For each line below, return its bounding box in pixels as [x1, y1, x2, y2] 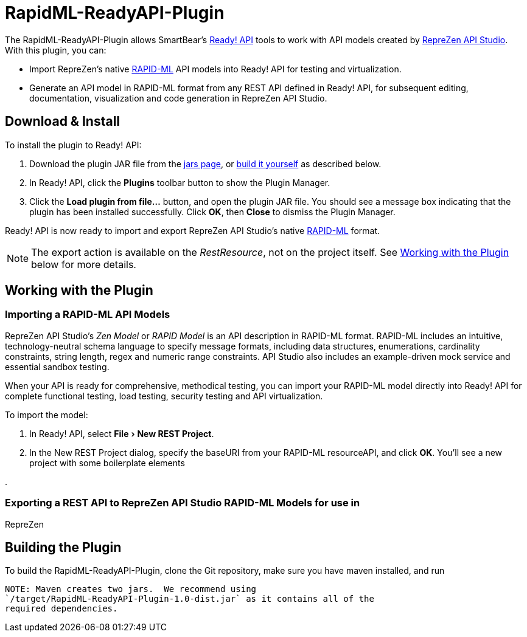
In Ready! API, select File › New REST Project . [29, 428, 214, 439]
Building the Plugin [5, 539, 122, 555]
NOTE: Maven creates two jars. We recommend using [5, 584, 257, 594]
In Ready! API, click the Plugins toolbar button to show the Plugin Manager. [29, 177, 330, 188]
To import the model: [5, 409, 88, 420]
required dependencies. [5, 604, 118, 614]
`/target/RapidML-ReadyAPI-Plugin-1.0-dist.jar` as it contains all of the [5, 594, 374, 604]
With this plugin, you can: [5, 44, 106, 55]
